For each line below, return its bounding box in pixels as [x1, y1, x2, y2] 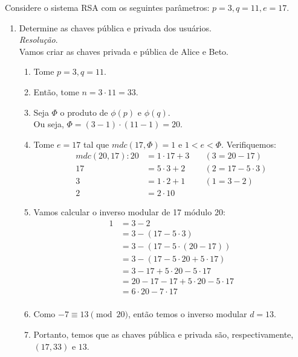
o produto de [60, 106, 108, 118]
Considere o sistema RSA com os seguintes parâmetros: [5, 1, 210, 13]
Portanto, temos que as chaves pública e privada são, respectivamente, [33, 327, 294, 340]
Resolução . [19, 33, 58, 46]
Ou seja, [33, 118, 64, 130]
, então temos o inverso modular [128, 308, 247, 320]
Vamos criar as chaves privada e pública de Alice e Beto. [19, 45, 229, 57]
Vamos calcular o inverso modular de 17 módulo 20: [33, 206, 225, 218]
